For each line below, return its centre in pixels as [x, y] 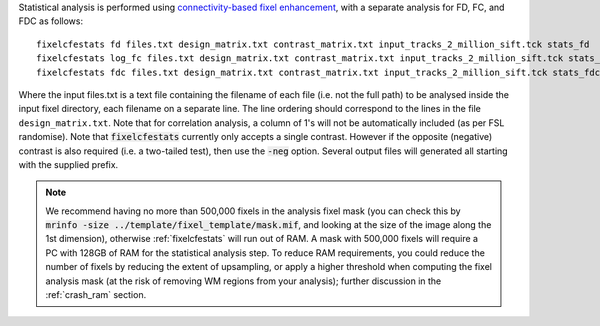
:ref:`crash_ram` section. [96, 295]
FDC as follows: [51, 21]
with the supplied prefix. [68, 164]
